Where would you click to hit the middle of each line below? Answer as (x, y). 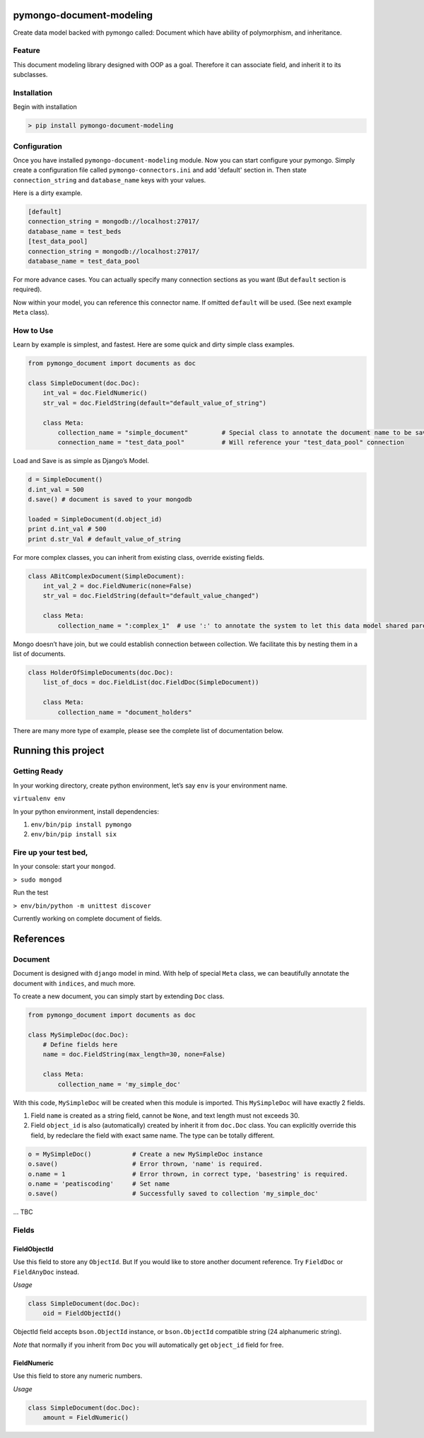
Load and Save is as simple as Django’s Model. (81, 461)
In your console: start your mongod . (64, 867)
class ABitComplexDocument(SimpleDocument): (106, 576)
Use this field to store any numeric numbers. (78, 1376)
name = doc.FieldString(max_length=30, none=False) (134, 1054)
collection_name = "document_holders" (125, 712)
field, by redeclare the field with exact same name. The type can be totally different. (153, 1135)
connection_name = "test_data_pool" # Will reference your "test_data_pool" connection (231, 443)
